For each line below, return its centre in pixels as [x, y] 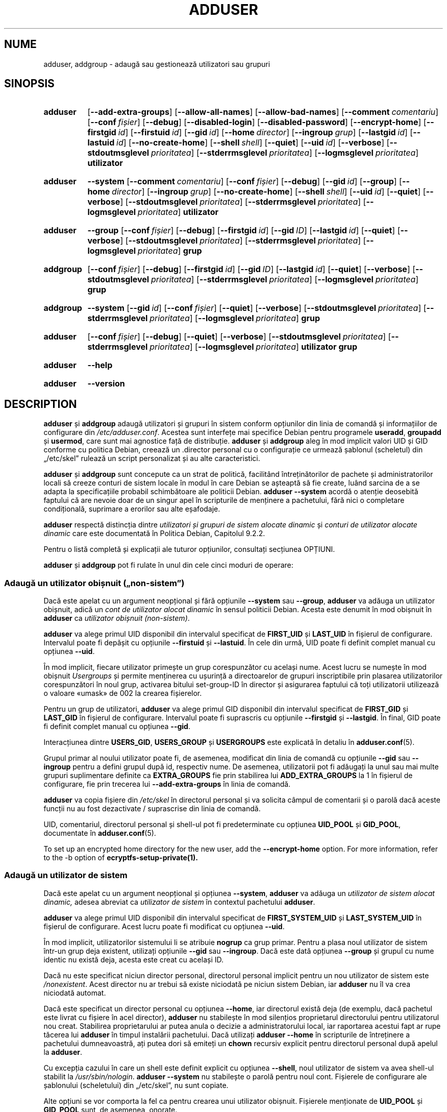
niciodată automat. [75, 993]
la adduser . [63, 1052]
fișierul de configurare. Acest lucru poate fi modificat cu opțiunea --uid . [164, 926]
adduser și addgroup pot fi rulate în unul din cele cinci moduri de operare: [168, 565]
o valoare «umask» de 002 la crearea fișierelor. [123, 693]
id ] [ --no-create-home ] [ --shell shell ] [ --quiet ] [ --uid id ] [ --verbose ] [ [253, 143]
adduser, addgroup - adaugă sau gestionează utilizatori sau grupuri [157, 64]
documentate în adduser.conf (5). [100, 833]
